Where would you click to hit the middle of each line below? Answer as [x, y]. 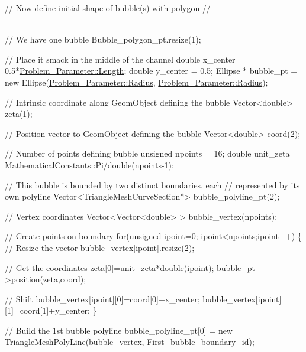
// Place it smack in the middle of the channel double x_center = [125, 59]
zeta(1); [19, 114]
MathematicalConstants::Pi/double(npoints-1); [89, 164]
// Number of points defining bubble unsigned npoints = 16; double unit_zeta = [152, 153]
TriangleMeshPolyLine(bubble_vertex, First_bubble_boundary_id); [130, 342]
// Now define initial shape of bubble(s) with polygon [102, 8]
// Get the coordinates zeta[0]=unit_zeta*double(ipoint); [109, 267]
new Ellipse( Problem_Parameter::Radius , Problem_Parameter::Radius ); [136, 82]
